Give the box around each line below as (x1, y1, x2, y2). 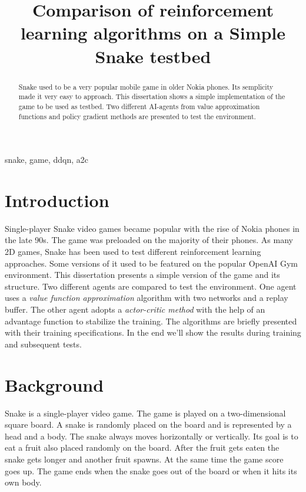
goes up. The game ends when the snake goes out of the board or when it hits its (5, 464, 297, 477)
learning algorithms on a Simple (20, 21, 286, 45)
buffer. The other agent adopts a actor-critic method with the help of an (5, 303, 265, 316)
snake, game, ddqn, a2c (5, 153, 89, 166)
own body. (5, 476, 42, 488)
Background (5, 372, 104, 396)
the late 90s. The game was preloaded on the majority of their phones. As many (5, 234, 293, 246)
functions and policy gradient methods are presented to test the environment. (18, 111, 256, 121)
